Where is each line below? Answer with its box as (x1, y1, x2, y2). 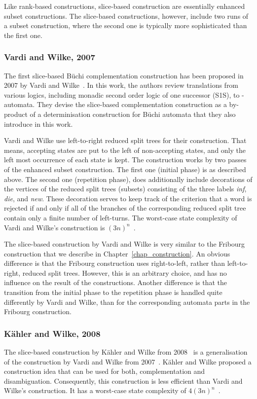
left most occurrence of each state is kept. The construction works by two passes (4, 154, 247, 165)
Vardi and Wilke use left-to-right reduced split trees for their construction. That (4, 135, 247, 145)
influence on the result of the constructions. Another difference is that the (4, 277, 227, 288)
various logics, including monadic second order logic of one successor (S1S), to (4, 89, 240, 100)
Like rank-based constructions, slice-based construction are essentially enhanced (4, 1, 245, 11)
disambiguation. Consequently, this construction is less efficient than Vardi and (4, 375, 243, 386)
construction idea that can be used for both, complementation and (4, 366, 205, 376)
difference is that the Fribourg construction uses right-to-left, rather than (4, 258, 225, 268)
